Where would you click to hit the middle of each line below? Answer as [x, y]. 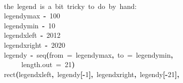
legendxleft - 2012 [32, 35]
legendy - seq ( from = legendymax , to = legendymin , [89, 54]
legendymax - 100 [32, 16]
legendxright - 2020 [35, 44]
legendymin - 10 [30, 25]
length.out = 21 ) [48, 64]
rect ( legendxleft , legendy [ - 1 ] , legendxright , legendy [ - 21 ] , [92, 74]
